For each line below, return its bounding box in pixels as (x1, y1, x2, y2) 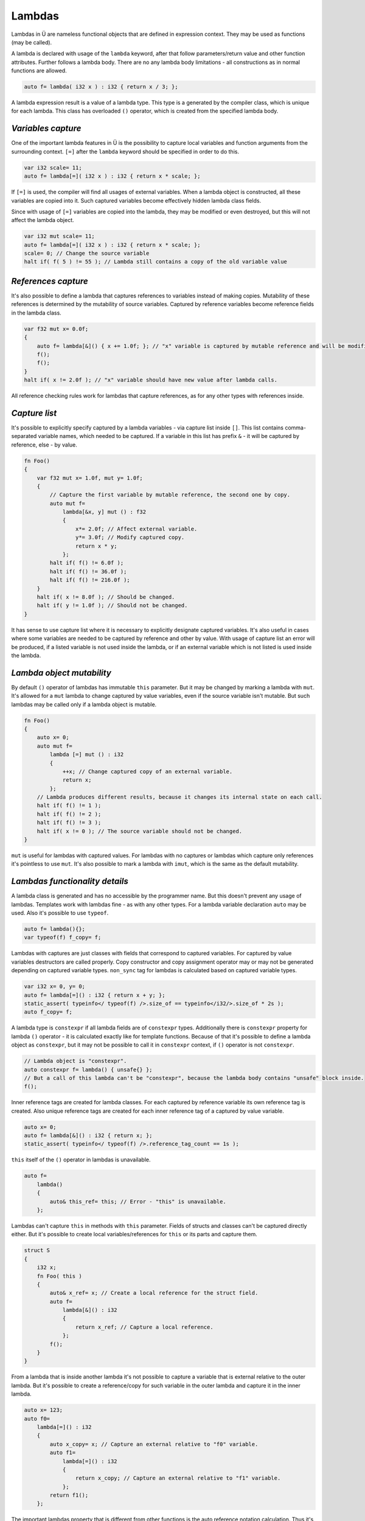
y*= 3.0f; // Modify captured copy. (75, 534, 185, 541)
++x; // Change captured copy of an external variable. (62, 768, 233, 775)
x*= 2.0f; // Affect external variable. (75, 525, 198, 532)
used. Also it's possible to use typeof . (11, 910, 109, 917)
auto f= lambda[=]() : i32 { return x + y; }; (24, 992, 165, 998)
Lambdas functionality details (11, 876, 129, 886)
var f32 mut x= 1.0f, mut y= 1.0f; (36, 475, 143, 481)
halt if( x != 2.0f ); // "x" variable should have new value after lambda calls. (24, 377, 278, 383)
